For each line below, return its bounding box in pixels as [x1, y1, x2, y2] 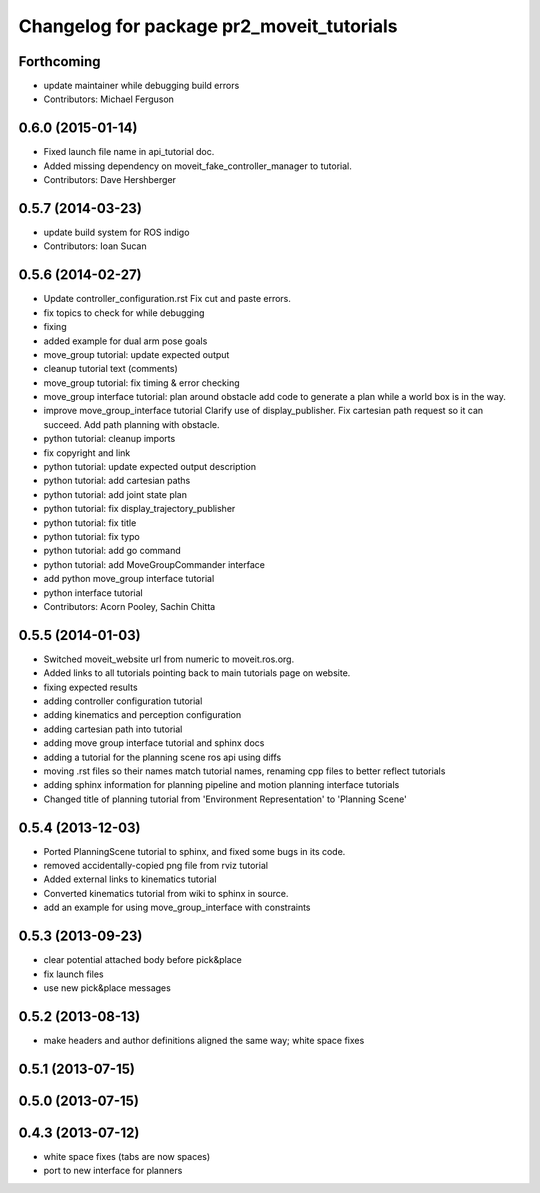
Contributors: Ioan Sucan [43, 240, 147, 252]
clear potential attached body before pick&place [43, 954, 242, 966]
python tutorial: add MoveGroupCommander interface [43, 558, 265, 570]
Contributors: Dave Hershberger [43, 174, 177, 186]
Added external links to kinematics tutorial [43, 873, 217, 885]
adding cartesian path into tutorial [43, 723, 183, 735]
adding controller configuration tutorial [43, 695, 203, 707]
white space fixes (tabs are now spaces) [43, 1150, 211, 1162]
